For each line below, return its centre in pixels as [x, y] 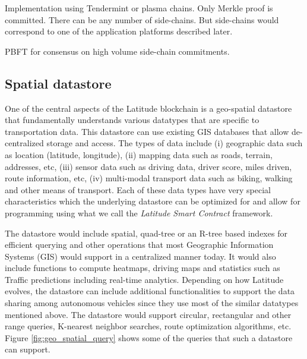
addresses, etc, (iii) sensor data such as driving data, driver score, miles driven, [148, 166]
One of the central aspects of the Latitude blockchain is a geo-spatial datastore [148, 108]
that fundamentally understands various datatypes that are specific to [132, 120]
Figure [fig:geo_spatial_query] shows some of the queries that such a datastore [149, 337]
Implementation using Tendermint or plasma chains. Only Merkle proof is [139, 8]
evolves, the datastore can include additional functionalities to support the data [150, 291]
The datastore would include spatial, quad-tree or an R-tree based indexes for [146, 233]
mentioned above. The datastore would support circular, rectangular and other [148, 314]
